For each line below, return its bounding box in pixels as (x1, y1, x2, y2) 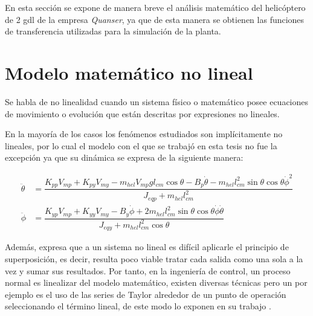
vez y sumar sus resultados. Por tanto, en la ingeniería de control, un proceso (5, 264, 291, 277)
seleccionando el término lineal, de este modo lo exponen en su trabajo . (5, 300, 271, 312)
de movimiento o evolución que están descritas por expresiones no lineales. (5, 107, 280, 120)
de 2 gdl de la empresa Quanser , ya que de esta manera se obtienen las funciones (5, 13, 305, 25)
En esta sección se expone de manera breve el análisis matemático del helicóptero (5, 1, 306, 13)
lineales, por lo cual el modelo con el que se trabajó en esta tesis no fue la (5, 139, 277, 152)
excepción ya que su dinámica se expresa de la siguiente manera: (5, 151, 244, 164)
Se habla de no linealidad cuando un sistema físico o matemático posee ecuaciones (5, 95, 309, 108)
